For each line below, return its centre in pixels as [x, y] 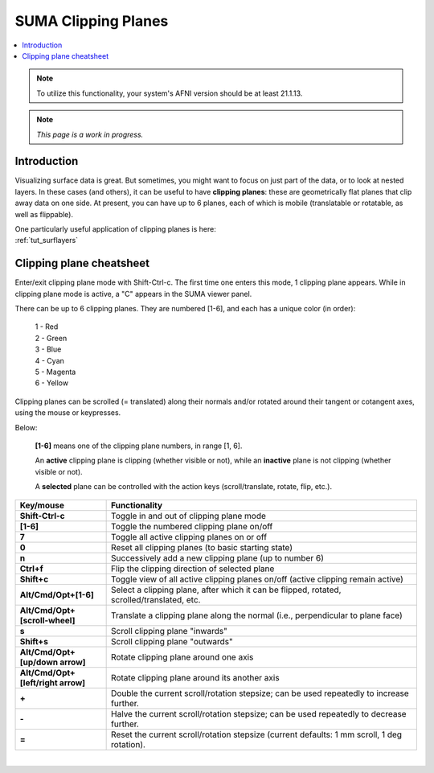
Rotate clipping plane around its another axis [196, 677]
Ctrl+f [31, 569]
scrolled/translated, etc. [156, 599]
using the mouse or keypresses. [68, 413]
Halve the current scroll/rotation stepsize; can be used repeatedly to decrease [259, 713]
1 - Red [47, 327]
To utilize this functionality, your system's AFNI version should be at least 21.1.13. [170, 93]
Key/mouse [42, 505]
